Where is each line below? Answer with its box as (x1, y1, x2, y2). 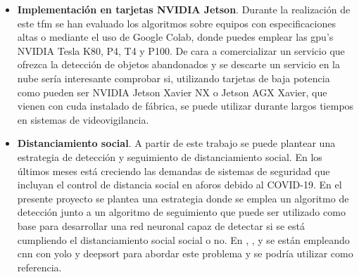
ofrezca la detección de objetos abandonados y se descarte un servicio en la (17, 57, 340, 72)
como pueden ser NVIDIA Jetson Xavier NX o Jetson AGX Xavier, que (17, 84, 327, 99)
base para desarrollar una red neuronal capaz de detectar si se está (17, 218, 305, 233)
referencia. (17, 259, 62, 274)
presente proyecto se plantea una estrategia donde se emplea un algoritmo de (17, 191, 349, 205)
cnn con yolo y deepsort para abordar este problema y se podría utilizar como (17, 246, 353, 261)
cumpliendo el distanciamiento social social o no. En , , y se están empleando (17, 232, 350, 247)
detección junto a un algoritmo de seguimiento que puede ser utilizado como (17, 205, 346, 219)
